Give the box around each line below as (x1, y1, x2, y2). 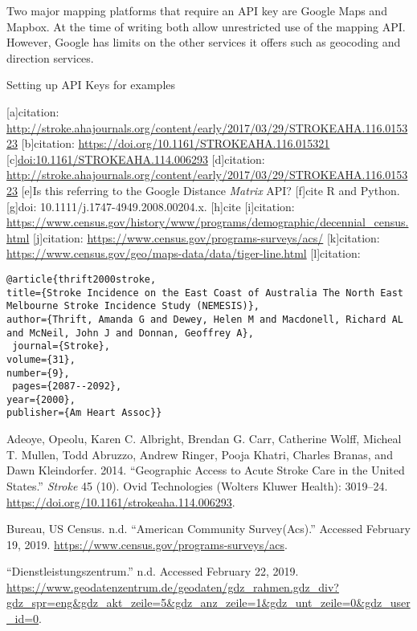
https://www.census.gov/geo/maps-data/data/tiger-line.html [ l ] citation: (6, 245, 361, 262)
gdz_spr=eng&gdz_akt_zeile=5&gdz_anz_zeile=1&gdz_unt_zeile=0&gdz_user (6, 594, 411, 611)
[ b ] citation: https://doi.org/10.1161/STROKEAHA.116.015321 (21, 135, 330, 152)
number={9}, (6, 367, 70, 379)
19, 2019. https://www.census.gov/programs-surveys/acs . (6, 535, 288, 552)
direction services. (6, 49, 94, 66)
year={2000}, (6, 393, 76, 405)
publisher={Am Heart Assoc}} (6, 407, 162, 419)
